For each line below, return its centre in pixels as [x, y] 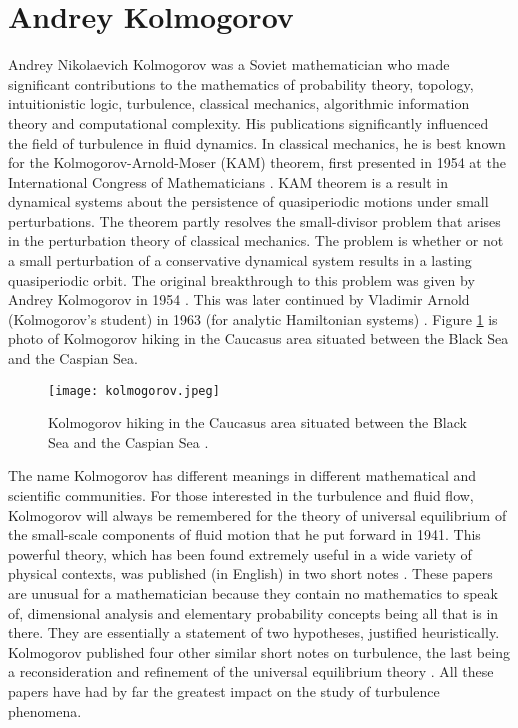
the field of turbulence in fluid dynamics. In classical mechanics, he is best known [257, 142]
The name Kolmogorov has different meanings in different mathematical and [242, 475]
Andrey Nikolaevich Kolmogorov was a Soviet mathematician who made [229, 64]
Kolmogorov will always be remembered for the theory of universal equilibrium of [257, 514]
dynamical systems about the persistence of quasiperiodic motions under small [248, 201]
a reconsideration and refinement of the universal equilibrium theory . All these [251, 671]
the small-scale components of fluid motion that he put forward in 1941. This [244, 534]
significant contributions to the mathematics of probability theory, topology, [241, 83]
